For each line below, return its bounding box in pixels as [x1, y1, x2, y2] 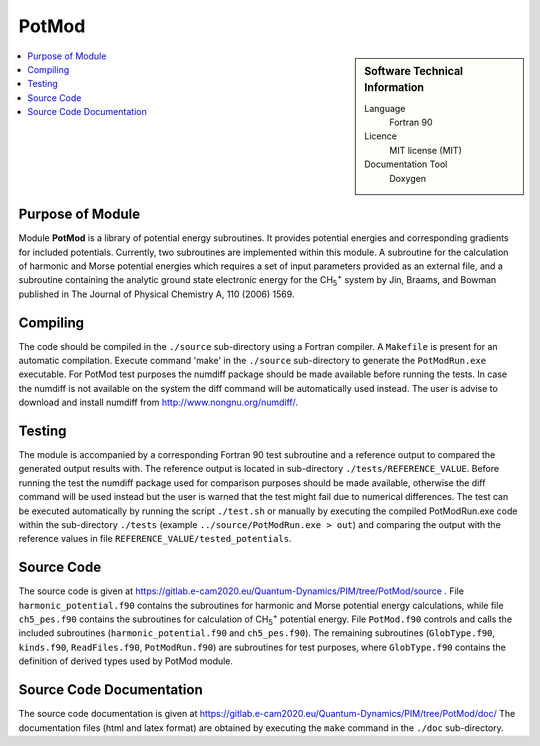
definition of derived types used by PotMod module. [18, 655, 234, 667]
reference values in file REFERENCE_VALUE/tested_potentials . [18, 533, 292, 545]
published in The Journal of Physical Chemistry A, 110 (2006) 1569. [18, 288, 295, 300]
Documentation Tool [364, 158, 448, 170]
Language [364, 102, 406, 114]
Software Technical [364, 64, 464, 78]
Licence [364, 130, 397, 142]
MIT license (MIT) [389, 144, 462, 156]
